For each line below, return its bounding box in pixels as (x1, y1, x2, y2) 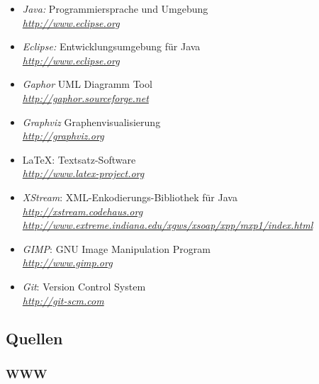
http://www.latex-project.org (22, 166, 145, 181)
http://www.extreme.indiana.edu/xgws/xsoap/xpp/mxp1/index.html (22, 218, 313, 232)
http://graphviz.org (22, 128, 104, 143)
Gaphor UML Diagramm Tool (22, 77, 152, 91)
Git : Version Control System (22, 278, 146, 293)
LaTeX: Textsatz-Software (22, 152, 136, 166)
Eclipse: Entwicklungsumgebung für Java (22, 39, 201, 54)
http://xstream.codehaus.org (22, 203, 143, 218)
